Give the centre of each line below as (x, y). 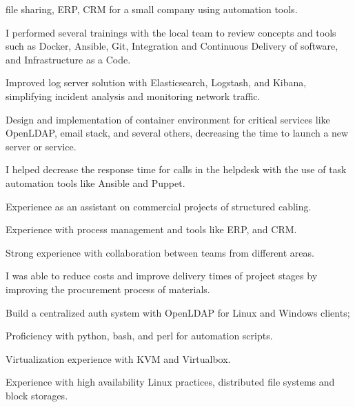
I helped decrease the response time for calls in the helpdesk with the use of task (176, 169)
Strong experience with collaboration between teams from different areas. (160, 252)
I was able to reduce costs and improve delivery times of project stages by (162, 276)
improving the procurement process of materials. (108, 289)
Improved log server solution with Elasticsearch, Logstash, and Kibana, (156, 82)
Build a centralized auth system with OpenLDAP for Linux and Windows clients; (178, 312)
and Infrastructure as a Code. (68, 59)
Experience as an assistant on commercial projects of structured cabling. (159, 206)
